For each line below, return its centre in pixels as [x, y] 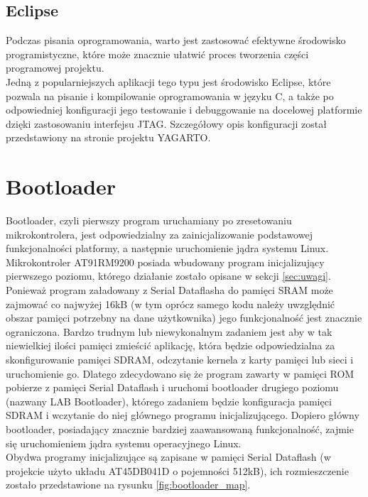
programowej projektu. [55, 68]
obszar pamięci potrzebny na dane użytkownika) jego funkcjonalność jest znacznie [184, 318]
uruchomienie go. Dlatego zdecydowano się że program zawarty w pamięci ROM [180, 373]
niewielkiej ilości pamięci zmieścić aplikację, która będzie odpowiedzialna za [171, 345]
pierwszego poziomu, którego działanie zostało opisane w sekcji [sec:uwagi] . [168, 276]
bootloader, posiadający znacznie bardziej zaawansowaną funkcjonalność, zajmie [180, 428]
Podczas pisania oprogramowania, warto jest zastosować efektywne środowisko [176, 40]
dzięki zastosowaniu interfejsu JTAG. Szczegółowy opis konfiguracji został [166, 123]
